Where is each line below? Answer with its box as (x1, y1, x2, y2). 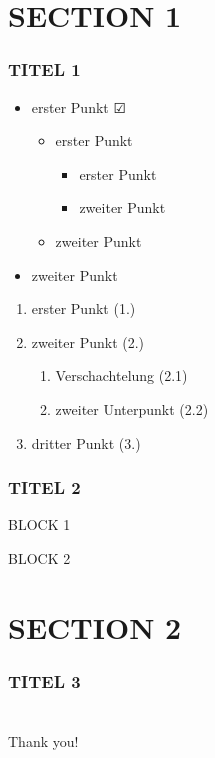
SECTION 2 (8, 606, 182, 647)
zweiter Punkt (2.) (31, 331, 145, 352)
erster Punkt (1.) (31, 298, 136, 319)
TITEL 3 (8, 668, 81, 693)
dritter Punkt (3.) (31, 432, 141, 453)
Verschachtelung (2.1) (55, 365, 188, 386)
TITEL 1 (8, 57, 81, 82)
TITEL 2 (8, 475, 81, 500)
